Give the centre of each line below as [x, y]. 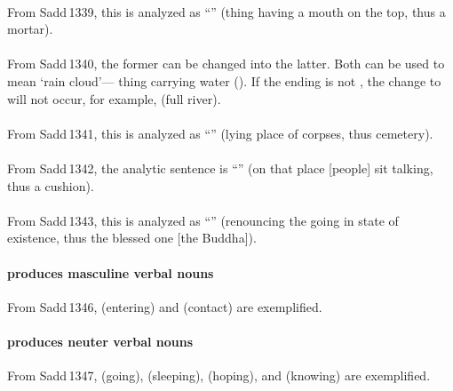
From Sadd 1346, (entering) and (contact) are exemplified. [165, 306]
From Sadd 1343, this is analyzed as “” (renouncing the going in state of [203, 220]
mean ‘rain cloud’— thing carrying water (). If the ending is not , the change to [224, 80]
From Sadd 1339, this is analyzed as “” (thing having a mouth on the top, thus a [226, 11]
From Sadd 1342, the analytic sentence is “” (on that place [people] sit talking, [220, 168]
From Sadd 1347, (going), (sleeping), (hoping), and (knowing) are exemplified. [219, 375]
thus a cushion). [51, 185]
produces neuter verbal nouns [100, 341]
